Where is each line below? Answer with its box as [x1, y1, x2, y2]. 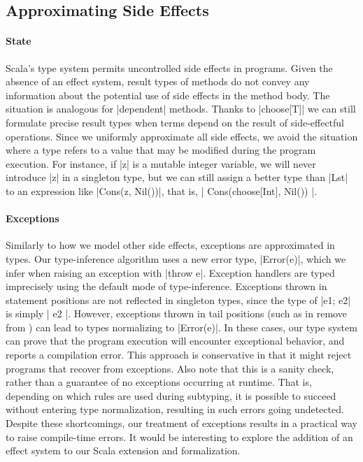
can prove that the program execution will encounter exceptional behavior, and [6, 333, 345, 348]
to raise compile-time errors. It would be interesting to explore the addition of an [6, 429, 353, 444]
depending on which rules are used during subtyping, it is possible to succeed [6, 388, 336, 403]
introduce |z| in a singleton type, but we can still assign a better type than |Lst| [6, 170, 348, 185]
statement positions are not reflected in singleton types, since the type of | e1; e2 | [6, 292, 351, 307]
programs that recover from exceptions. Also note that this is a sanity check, [6, 361, 334, 375]
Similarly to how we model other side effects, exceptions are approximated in [6, 238, 335, 252]
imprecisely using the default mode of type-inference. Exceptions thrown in [6, 279, 327, 294]
